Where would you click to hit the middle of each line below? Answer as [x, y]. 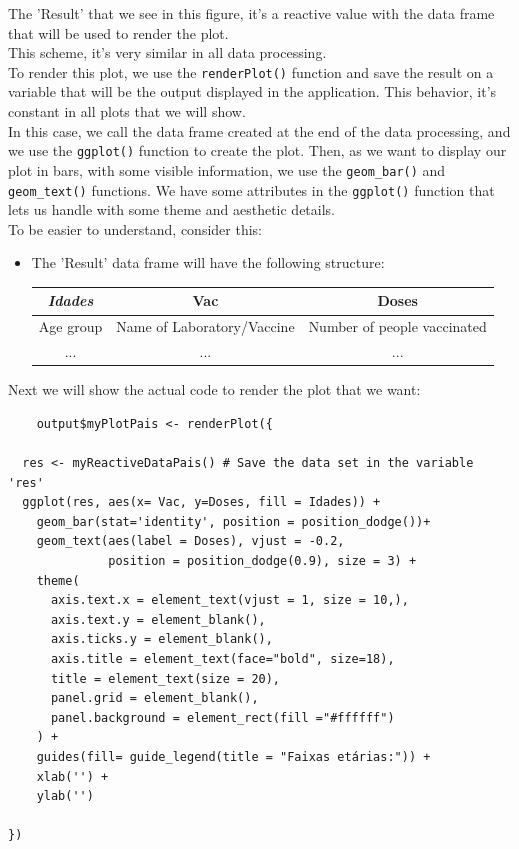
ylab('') [65, 796]
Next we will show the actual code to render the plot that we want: [214, 389]
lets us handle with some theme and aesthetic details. [172, 209]
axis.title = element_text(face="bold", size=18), [222, 658]
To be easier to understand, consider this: [135, 228]
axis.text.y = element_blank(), [158, 619]
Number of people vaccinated [397, 326]
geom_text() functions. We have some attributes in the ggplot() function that [251, 189]
